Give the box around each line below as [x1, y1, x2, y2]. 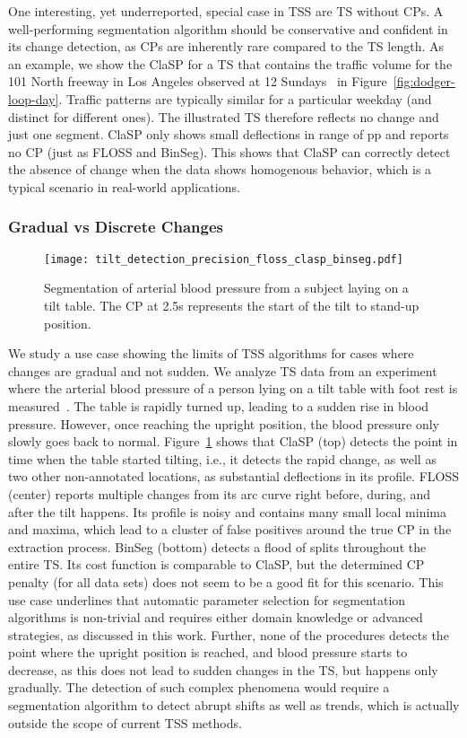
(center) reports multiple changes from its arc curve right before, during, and [8, 484, 431, 503]
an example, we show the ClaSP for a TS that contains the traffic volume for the [8, 54, 453, 73]
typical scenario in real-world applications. [8, 177, 240, 196]
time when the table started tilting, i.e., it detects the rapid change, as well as [8, 449, 437, 468]
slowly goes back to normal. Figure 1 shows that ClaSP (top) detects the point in [8, 432, 458, 451]
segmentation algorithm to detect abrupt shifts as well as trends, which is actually [8, 696, 460, 715]
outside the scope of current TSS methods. [8, 713, 242, 732]
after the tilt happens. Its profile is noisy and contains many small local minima [8, 502, 446, 521]
